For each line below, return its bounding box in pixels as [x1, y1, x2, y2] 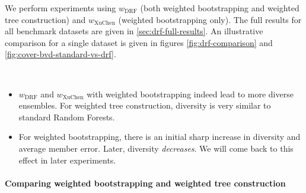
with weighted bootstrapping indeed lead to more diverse [87, 87, 294, 100]
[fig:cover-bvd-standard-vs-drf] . [5, 48, 116, 60]
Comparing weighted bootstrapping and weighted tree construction [5, 176, 286, 189]
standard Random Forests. [18, 110, 115, 123]
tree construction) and [5, 13, 86, 25]
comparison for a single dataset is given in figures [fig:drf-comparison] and [5, 36, 273, 48]
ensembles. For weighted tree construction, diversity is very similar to [18, 99, 271, 112]
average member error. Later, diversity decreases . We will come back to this [18, 142, 294, 154]
